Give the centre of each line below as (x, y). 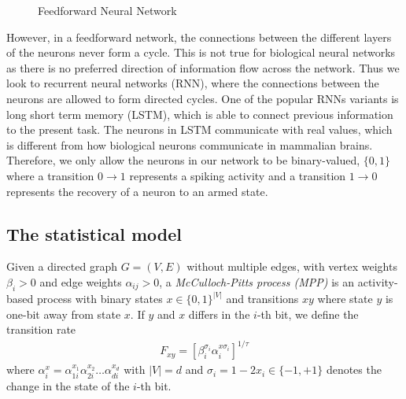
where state (345, 299)
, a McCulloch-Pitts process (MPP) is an (257, 281)
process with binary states (100, 299)
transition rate (41, 329)
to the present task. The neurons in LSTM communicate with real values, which (199, 129)
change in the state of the (68, 385)
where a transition (50, 175)
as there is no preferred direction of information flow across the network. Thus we (203, 67)
